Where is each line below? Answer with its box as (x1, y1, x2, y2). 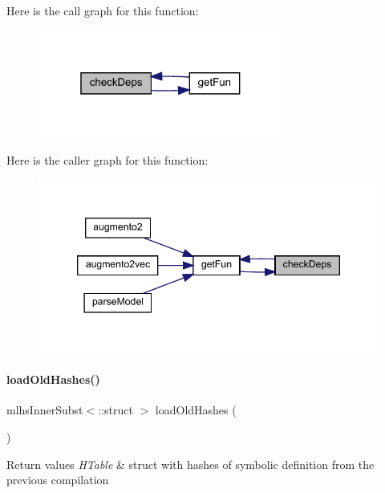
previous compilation (6, 471, 109, 488)
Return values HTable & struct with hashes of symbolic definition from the (6, 455, 375, 472)
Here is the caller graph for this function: (6, 151, 209, 168)
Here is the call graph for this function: (6, 2, 199, 18)
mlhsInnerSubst (6, 401, 83, 418)
